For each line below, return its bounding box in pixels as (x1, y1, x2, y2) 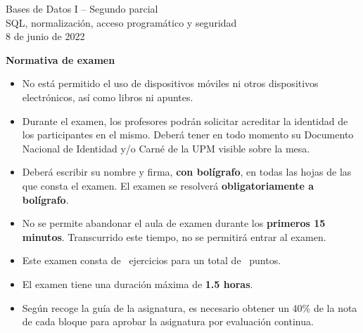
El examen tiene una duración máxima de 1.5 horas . (22, 276, 253, 291)
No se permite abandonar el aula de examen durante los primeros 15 (22, 216, 326, 230)
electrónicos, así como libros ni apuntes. (22, 89, 193, 104)
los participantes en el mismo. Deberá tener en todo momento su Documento (22, 127, 354, 142)
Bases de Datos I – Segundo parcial (6, 1, 158, 15)
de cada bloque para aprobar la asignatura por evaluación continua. (22, 314, 314, 329)
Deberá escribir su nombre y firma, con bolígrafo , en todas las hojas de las (22, 164, 352, 179)
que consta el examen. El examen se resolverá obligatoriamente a (22, 178, 314, 192)
